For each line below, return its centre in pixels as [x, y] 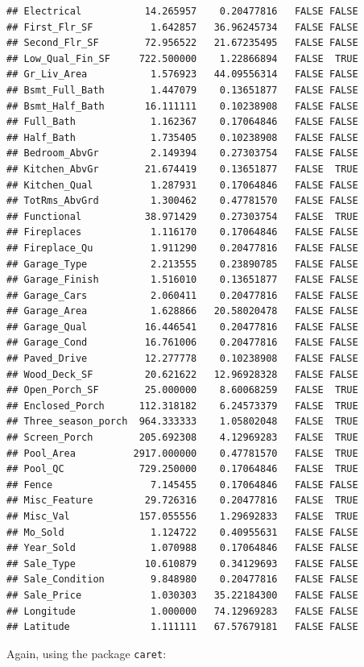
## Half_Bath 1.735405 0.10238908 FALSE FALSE [182, 137]
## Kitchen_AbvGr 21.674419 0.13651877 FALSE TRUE [182, 169]
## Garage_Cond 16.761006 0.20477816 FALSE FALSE [182, 343]
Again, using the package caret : [87, 653]
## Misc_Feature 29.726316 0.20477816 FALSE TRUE [182, 501]
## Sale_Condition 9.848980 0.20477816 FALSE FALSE [182, 580]
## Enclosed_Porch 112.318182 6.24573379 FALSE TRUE [182, 406]
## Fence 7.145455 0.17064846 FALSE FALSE [182, 485]
